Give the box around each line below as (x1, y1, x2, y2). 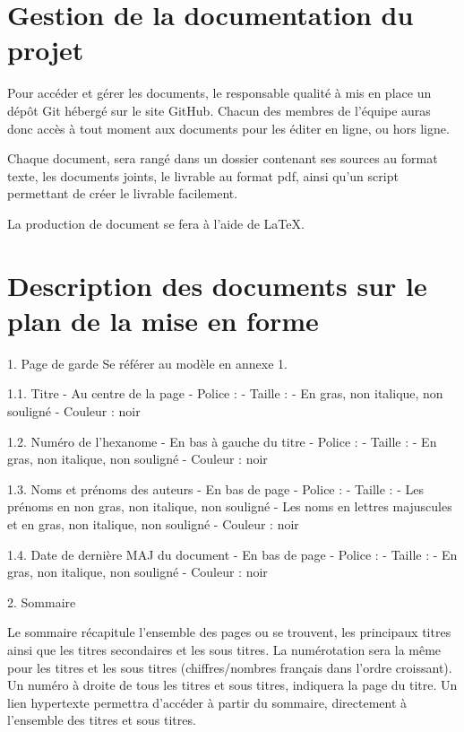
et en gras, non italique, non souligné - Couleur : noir (7, 514, 299, 533)
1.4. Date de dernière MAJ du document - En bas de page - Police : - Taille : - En (7, 545, 458, 563)
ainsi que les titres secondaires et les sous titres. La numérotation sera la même (7, 640, 442, 658)
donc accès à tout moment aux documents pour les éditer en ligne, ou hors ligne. (7, 118, 450, 137)
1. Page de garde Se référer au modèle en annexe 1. (7, 353, 288, 372)
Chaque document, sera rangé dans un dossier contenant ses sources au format (7, 149, 438, 168)
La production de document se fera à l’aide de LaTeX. (7, 213, 305, 232)
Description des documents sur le (7, 266, 427, 303)
